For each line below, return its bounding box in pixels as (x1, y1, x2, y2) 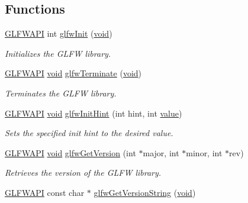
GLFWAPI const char (5, 186, 85, 198)
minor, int (186, 146, 223, 159)
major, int (143, 146, 179, 159)
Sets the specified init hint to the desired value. (5, 127, 173, 139)
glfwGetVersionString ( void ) (94, 186, 196, 198)
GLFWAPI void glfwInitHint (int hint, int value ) (5, 107, 182, 119)
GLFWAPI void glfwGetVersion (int (5, 146, 136, 159)
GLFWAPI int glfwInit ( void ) (5, 27, 112, 40)
